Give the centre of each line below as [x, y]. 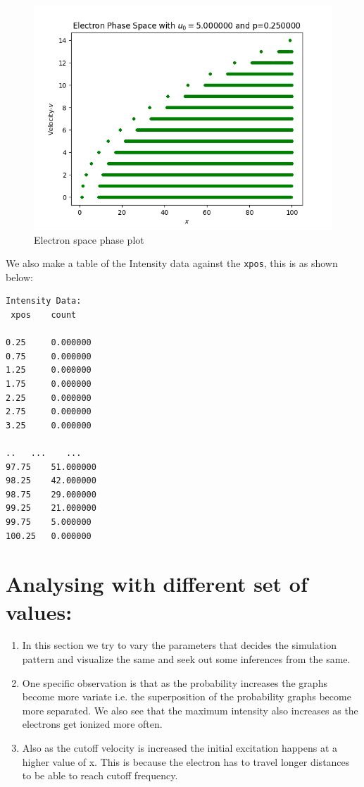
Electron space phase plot [89, 239]
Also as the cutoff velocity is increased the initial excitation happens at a [180, 748]
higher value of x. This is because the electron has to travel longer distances [186, 761]
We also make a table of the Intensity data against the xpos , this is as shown [172, 263]
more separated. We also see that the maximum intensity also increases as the [190, 710]
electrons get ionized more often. [92, 724]
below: [19, 277]
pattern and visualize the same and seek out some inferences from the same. [186, 659]
